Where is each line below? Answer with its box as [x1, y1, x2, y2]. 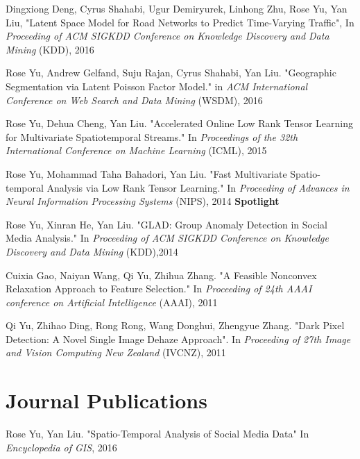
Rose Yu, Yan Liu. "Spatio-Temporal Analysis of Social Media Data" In [6, 426, 309, 441]
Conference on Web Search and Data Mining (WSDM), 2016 [6, 92, 263, 107]
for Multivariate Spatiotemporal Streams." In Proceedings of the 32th [6, 129, 298, 144]
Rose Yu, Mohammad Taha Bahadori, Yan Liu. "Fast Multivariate [6, 166, 287, 181]
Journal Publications [6, 386, 207, 415]
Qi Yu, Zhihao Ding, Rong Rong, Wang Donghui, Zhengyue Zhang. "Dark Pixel [6, 318, 345, 333]
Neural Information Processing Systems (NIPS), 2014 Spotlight [6, 194, 280, 208]
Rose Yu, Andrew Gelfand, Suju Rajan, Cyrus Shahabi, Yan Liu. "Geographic [6, 65, 336, 80]
